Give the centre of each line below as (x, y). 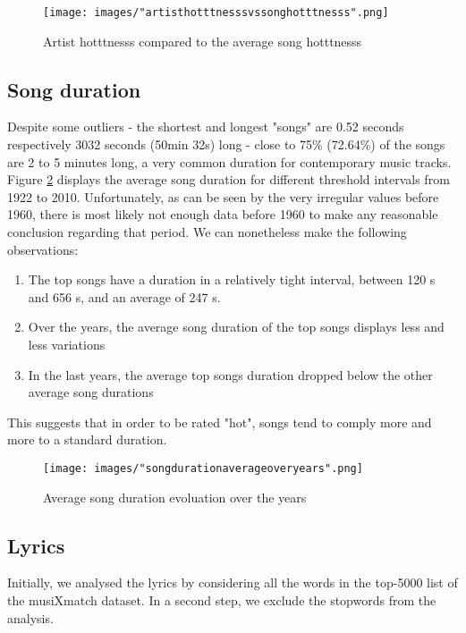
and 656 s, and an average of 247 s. (124, 296)
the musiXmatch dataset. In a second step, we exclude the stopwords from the (222, 600)
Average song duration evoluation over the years (175, 497)
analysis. (30, 617)
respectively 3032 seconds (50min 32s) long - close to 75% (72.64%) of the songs (226, 144)
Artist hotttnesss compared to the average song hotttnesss (203, 41)
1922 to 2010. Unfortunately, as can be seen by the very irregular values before (223, 196)
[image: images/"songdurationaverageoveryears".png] (203, 468)
